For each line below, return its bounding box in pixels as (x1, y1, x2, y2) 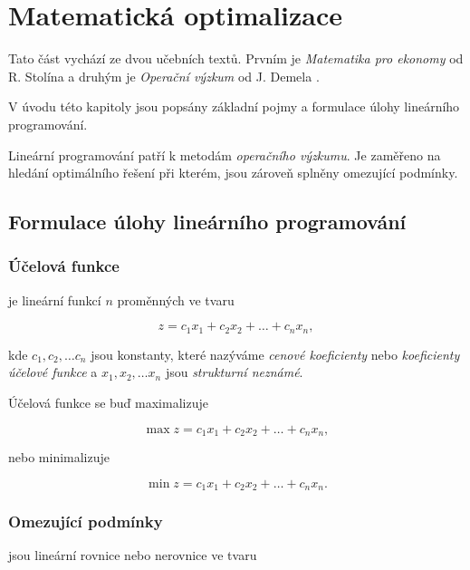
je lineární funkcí (8, 290, 101, 309)
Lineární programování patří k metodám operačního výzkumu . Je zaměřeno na (8, 145, 441, 164)
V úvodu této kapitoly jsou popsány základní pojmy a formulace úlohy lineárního (8, 97, 460, 116)
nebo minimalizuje (8, 447, 110, 466)
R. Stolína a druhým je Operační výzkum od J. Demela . (8, 66, 320, 85)
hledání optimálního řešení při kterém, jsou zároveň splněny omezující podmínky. (8, 163, 458, 182)
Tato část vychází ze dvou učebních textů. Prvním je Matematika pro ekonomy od (8, 49, 464, 68)
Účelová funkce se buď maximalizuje (8, 392, 208, 411)
